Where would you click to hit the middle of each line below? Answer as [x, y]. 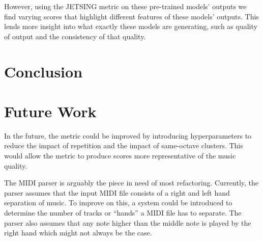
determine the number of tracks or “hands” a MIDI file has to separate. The [123, 213]
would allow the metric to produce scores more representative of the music [120, 156]
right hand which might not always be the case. [78, 233]
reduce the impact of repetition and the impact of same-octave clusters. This [124, 145]
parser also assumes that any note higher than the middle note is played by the [128, 222]
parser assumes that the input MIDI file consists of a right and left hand [117, 192]
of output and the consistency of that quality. [75, 36]
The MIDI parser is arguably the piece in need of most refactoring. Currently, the [131, 183]
